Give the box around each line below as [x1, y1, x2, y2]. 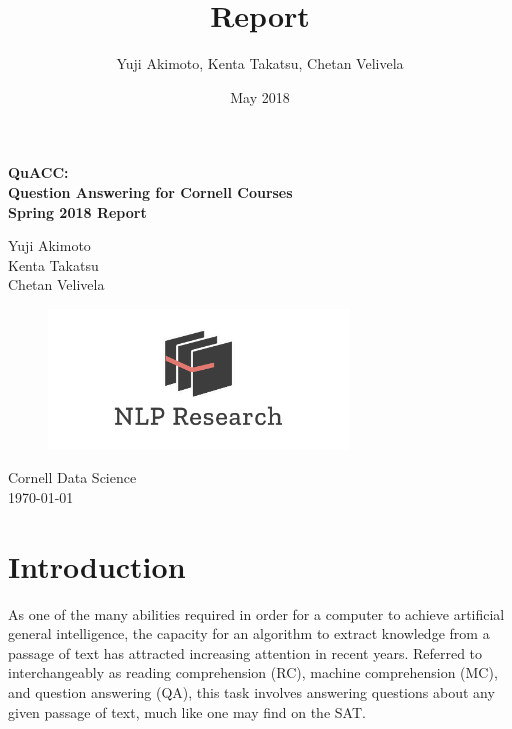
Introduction [8, 545, 186, 586]
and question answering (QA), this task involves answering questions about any [8, 682, 495, 702]
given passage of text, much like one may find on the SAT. [8, 701, 366, 722]
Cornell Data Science [8, 467, 137, 488]
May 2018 [230, 86, 290, 107]
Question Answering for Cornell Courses [8, 181, 293, 202]
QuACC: [8, 162, 69, 183]
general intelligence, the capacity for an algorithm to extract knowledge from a [8, 623, 490, 644]
